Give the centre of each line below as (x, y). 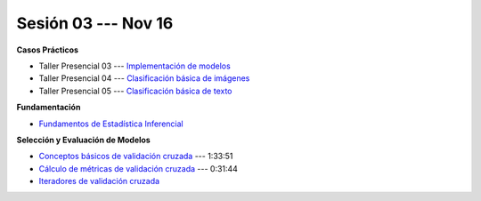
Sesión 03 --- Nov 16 (95, 23)
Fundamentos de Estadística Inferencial (111, 124)
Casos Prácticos (48, 50)
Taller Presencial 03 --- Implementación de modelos (135, 66)
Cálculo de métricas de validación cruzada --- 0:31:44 (138, 168)
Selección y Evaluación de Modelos (83, 140)
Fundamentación (49, 108)
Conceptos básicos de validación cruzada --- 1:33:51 (136, 157)
